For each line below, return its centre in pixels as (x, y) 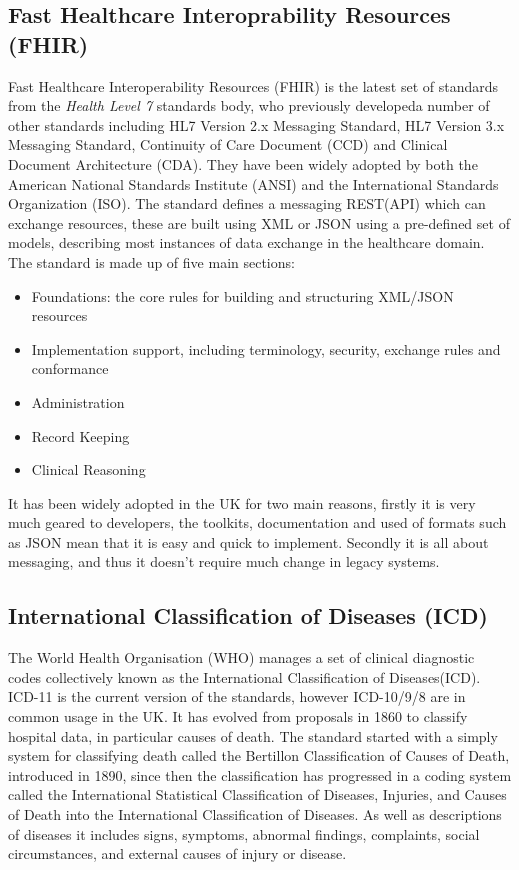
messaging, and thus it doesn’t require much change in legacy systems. (224, 561)
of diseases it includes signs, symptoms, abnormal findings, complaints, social (244, 833)
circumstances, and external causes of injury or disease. (177, 853)
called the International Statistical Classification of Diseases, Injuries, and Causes (257, 794)
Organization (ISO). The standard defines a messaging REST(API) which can (247, 203)
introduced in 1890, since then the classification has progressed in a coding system (260, 774)
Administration (78, 401)
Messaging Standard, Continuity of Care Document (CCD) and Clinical (228, 144)
